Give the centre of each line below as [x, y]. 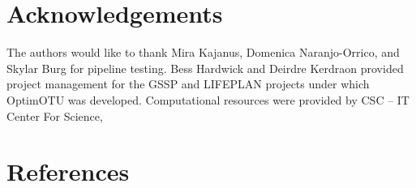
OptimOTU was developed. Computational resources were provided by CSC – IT [208, 99]
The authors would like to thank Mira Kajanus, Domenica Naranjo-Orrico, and [203, 52]
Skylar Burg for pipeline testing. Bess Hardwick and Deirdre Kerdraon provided [205, 68]
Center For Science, [55, 115]
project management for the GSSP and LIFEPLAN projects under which [188, 84]
